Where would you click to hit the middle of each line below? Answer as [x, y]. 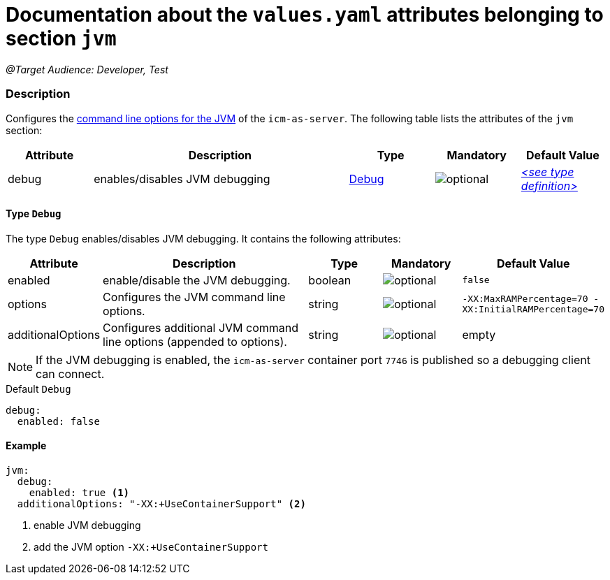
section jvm [61, 38]
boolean [330, 280]
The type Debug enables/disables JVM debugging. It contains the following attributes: [203, 238]
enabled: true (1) [79, 492]
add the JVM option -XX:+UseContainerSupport [151, 546]
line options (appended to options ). [195, 341]
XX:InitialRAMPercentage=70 [533, 309]
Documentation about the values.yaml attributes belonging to [305, 15]
